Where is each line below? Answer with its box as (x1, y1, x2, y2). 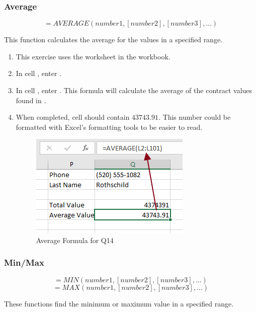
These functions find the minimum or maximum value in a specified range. (4, 298, 234, 308)
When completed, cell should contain (16, 112, 130, 122)
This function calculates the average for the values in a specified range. (4, 34, 223, 45)
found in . (16, 95, 46, 105)
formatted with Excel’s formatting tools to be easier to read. (16, 121, 203, 132)
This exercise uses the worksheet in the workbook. (16, 51, 170, 61)
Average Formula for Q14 (36, 235, 114, 245)
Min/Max (4, 256, 44, 269)
